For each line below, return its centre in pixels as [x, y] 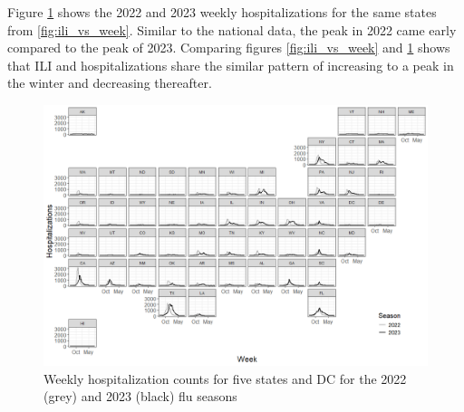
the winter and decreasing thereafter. [110, 83]
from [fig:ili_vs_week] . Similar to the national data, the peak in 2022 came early [232, 29]
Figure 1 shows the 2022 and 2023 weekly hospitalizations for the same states [222, 12]
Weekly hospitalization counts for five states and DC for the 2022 [225, 378]
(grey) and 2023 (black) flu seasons [140, 396]
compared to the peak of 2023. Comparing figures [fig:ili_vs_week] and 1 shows [229, 48]
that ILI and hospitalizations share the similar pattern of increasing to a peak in [231, 65]
